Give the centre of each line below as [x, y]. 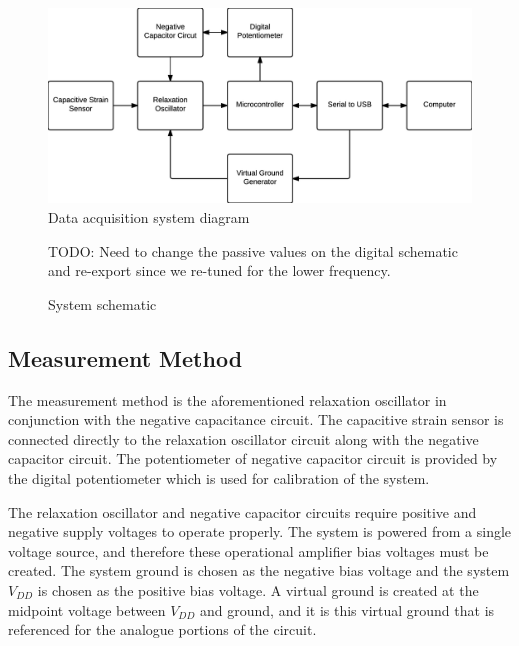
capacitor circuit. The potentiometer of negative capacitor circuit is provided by [253, 458]
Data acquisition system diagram [149, 217]
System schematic [102, 303]
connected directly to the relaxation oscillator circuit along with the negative [243, 438]
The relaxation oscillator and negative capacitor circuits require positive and [242, 511]
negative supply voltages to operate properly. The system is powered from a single [260, 531]
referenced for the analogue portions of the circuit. [162, 629]
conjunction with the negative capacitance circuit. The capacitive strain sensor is [256, 419]
